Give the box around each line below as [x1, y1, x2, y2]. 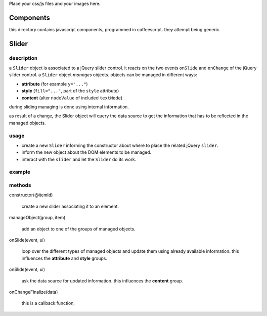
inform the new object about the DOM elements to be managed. [21, 149, 152, 155]
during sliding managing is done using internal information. [9, 104, 129, 110]
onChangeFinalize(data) [9, 289, 58, 295]
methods [9, 182, 32, 189]
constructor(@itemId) [9, 192, 53, 198]
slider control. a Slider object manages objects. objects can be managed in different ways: [9, 72, 197, 78]
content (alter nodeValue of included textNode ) [21, 94, 123, 101]
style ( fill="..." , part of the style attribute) [21, 88, 119, 94]
